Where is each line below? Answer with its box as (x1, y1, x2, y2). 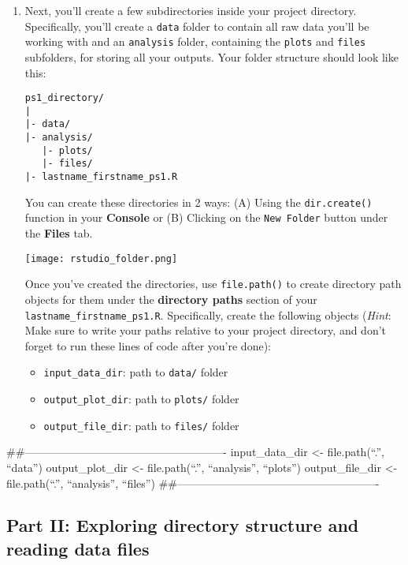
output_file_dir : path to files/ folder (43, 417, 239, 433)
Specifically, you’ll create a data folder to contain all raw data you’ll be (24, 17, 369, 34)
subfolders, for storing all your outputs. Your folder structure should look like (24, 48, 399, 65)
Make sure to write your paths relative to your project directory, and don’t (24, 322, 387, 339)
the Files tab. (24, 225, 93, 241)
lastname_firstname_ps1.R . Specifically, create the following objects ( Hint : (24, 306, 391, 323)
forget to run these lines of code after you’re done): (24, 337, 271, 354)
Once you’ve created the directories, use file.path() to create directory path (24, 275, 402, 292)
